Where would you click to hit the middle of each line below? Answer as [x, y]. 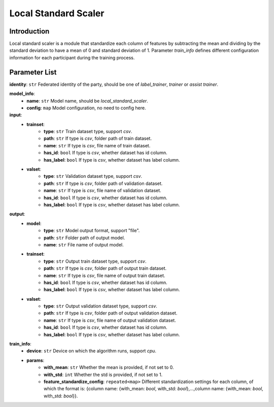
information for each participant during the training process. [72, 57]
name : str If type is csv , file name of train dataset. [97, 145]
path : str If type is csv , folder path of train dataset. [98, 138]
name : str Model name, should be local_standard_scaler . [87, 101]
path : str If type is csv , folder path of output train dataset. [105, 268]
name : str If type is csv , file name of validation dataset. [103, 191]
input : [16, 115]
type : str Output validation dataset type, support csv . [100, 306]
